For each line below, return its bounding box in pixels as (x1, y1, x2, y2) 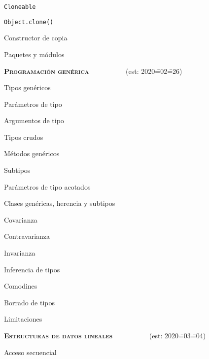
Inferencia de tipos (4, 264, 60, 274)
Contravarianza (4, 231, 50, 241)
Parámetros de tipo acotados (4, 181, 91, 192)
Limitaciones (4, 314, 42, 324)
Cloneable (4, 3, 36, 10)
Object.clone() (4, 18, 54, 26)
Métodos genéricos (4, 148, 60, 159)
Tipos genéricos (4, 82, 51, 93)
